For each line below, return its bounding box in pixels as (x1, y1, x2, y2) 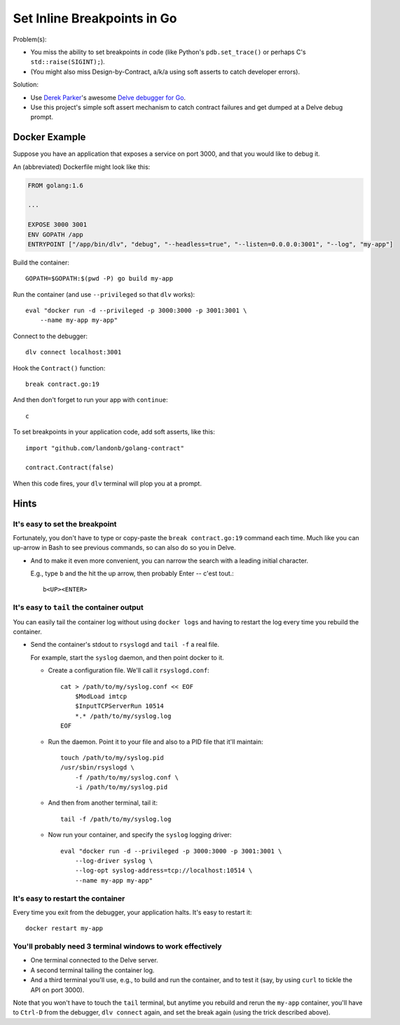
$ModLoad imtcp (74, 692, 127, 700)
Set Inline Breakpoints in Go (13, 11, 177, 26)
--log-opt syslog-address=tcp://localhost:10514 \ (74, 866, 253, 875)
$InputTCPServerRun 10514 (74, 702, 165, 710)
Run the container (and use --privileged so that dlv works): (13, 290, 195, 298)
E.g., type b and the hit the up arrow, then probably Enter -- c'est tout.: (30, 569, 234, 578)
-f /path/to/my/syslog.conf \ (74, 773, 179, 782)
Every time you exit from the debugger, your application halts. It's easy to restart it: (13, 908, 252, 916)
